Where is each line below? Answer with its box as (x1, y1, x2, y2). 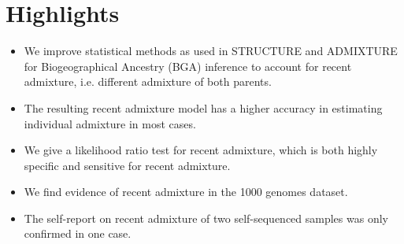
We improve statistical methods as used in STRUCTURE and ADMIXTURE (24, 43, 398, 59)
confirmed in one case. (24, 225, 132, 242)
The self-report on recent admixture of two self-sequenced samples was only (24, 209, 388, 226)
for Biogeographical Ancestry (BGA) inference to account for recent (24, 57, 352, 74)
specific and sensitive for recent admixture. (24, 157, 231, 173)
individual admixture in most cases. (24, 115, 196, 131)
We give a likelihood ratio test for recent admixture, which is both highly (24, 142, 378, 158)
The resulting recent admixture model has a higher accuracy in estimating (24, 99, 383, 116)
